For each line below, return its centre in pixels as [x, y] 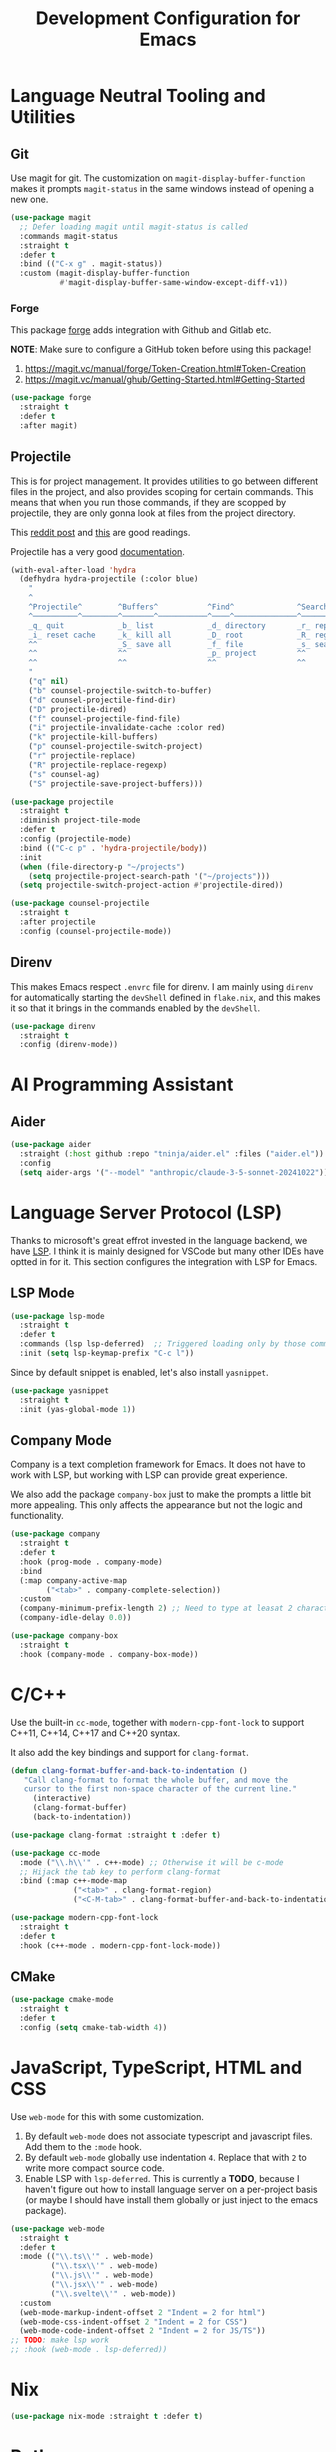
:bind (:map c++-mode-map [73, 1881]
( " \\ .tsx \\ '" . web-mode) [104, 2266]
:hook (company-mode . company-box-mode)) [109, 1654]
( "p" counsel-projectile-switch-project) [115, 747]
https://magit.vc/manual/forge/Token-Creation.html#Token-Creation [165, 369]
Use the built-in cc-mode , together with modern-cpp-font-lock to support [157, 1722]
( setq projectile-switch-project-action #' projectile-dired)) [151, 885]
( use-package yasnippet [60, 1390]
